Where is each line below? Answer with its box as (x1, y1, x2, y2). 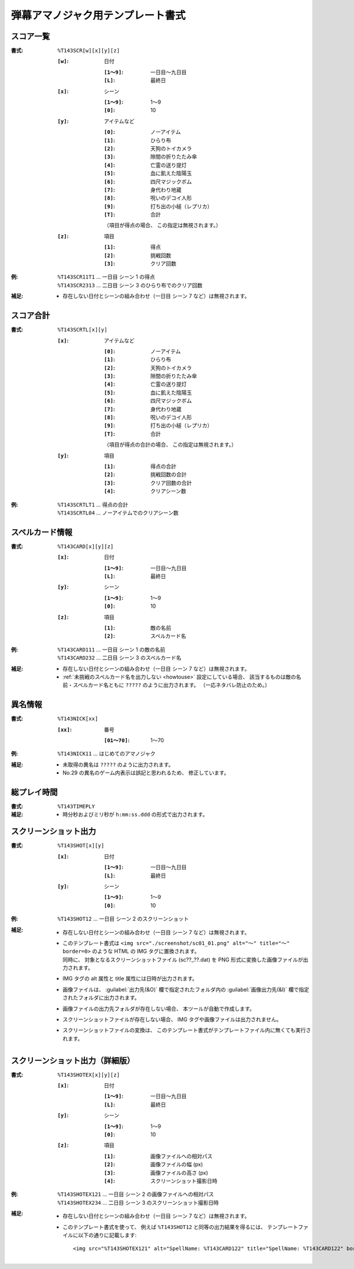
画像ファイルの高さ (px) (150, 1169, 209, 1176)
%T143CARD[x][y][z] (57, 543, 114, 550)
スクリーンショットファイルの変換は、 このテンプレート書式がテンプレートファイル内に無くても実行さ (63, 1027, 312, 1034)
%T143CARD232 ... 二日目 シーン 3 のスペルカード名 (57, 654, 182, 661)
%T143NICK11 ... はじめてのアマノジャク (57, 750, 156, 758)
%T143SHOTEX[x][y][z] (57, 1071, 120, 1078)
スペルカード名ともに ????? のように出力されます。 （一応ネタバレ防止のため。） (73, 681, 271, 688)
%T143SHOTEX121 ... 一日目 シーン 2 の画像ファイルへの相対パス (57, 1191, 214, 1198)
